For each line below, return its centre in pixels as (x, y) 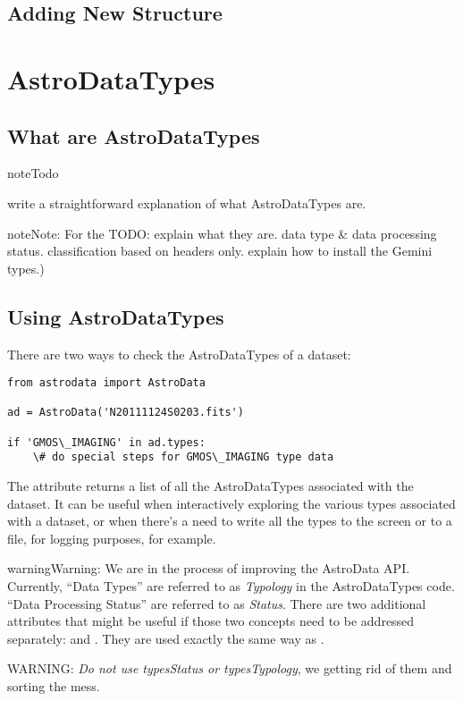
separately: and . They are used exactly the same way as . (166, 638)
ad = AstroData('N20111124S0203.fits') (126, 413)
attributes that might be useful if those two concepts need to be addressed (211, 621)
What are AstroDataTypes (134, 135)
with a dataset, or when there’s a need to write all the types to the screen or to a (230, 521)
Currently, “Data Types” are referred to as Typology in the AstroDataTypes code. (231, 586)
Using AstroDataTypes (116, 316)
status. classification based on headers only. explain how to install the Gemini (220, 251)
